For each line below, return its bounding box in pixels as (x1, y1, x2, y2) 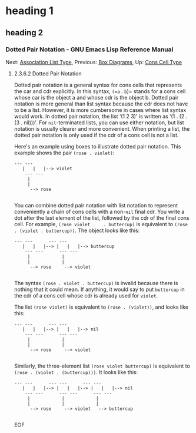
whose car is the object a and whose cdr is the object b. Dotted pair (14, 94, 179, 101)
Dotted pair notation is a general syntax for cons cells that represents (14, 81, 182, 88)
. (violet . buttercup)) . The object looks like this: (14, 227, 139, 234)
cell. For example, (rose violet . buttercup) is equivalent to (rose (14, 220, 188, 227)
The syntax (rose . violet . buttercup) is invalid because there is (14, 279, 178, 286)
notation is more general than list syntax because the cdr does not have (14, 100, 188, 107)
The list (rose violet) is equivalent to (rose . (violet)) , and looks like (14, 303, 189, 310)
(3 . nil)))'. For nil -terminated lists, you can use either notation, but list (14, 119, 184, 126)
